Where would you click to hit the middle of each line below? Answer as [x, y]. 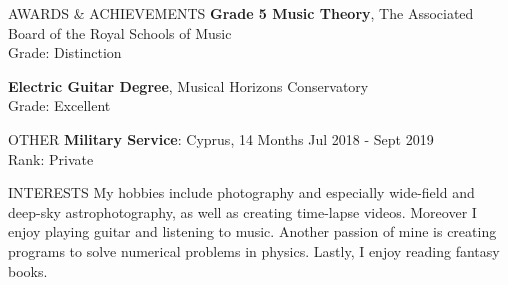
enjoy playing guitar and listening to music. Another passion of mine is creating [252, 231]
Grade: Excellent [59, 105]
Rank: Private [51, 158]
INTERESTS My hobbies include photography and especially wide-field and [241, 192]
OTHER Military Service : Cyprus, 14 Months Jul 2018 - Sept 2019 [221, 138]
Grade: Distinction [65, 52]
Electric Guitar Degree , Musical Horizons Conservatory [188, 85]
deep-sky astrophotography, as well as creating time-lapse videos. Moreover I [242, 211]
